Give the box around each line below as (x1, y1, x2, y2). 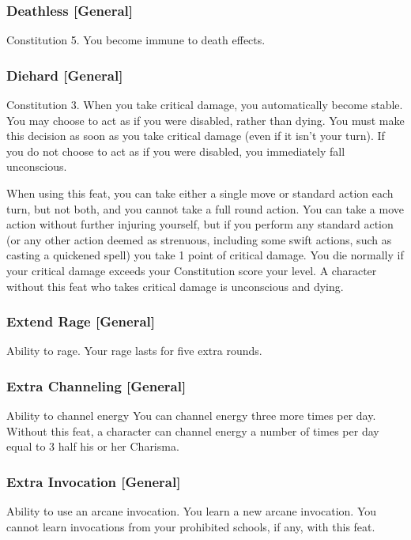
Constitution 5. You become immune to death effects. (6, 32, 266, 48)
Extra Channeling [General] (6, 376, 187, 395)
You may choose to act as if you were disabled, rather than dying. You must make (6, 111, 405, 128)
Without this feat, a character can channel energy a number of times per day (6, 422, 379, 439)
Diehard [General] (6, 65, 123, 85)
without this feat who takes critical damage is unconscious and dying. (6, 278, 344, 294)
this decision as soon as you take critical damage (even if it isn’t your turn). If (6, 127, 385, 144)
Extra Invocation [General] (6, 471, 181, 491)
